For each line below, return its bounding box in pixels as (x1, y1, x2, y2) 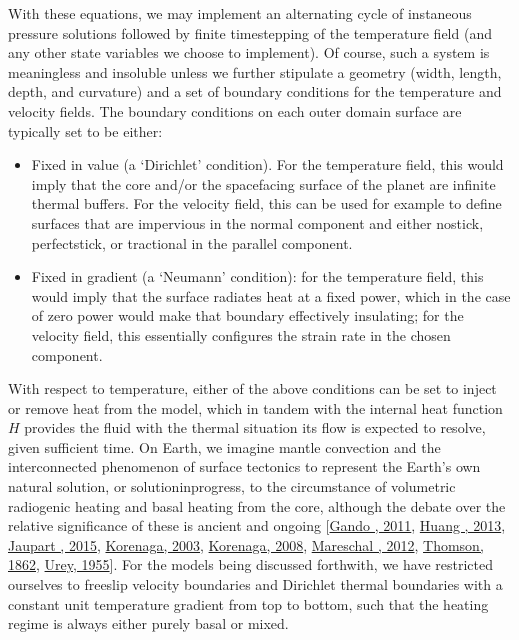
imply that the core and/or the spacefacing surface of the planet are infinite (31, 173, 496, 194)
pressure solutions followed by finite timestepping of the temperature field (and (8, 22, 492, 43)
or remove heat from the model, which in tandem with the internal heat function (8, 397, 503, 418)
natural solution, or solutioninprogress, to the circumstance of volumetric (8, 476, 456, 497)
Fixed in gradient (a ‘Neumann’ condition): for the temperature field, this (31, 266, 484, 287)
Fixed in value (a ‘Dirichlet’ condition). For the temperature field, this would (31, 154, 504, 175)
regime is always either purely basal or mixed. (8, 613, 289, 634)
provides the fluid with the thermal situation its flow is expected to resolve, (24, 417, 486, 438)
